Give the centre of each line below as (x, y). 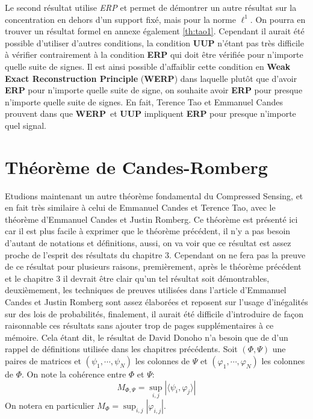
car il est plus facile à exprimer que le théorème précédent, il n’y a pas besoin (148, 231)
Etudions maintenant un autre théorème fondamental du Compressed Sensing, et (154, 195)
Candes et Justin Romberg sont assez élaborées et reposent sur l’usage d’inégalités (156, 302)
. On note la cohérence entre (74, 374)
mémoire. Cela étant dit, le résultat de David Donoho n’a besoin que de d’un (147, 337)
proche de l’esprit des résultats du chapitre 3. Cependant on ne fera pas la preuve (155, 254)
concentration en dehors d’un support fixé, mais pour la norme (120, 19)
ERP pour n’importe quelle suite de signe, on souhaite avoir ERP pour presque (154, 90)
